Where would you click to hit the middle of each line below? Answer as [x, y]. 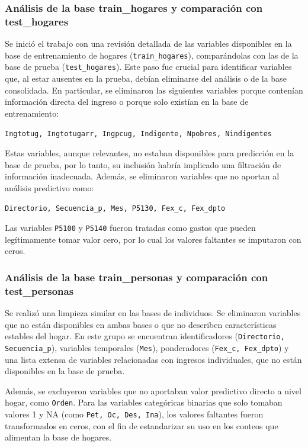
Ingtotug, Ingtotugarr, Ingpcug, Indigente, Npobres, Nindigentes [139, 134]
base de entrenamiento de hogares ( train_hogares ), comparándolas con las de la [152, 55]
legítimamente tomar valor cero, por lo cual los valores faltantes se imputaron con [153, 239]
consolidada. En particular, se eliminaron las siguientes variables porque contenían [154, 90]
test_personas [39, 290]
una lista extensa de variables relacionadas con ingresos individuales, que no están [153, 359]
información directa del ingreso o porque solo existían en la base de [127, 102]
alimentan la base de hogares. [58, 437]
